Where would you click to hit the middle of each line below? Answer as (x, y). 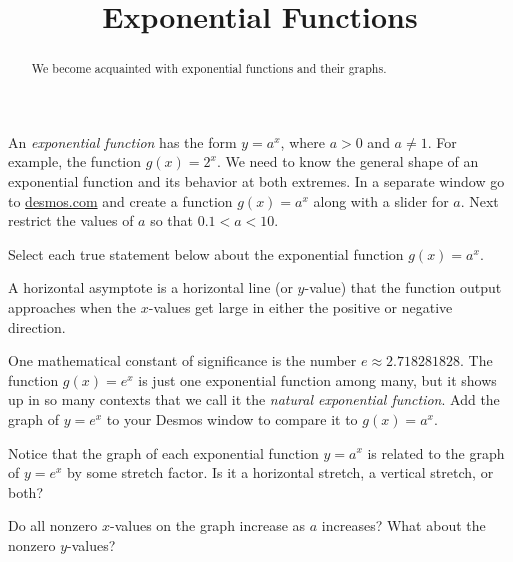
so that (172, 220)
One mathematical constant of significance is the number (182, 360)
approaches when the (72, 306)
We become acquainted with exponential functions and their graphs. (209, 68)
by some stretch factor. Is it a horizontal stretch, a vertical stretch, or (280, 472)
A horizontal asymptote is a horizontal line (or (150, 287)
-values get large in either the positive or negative (300, 306)
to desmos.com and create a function (120, 200)
